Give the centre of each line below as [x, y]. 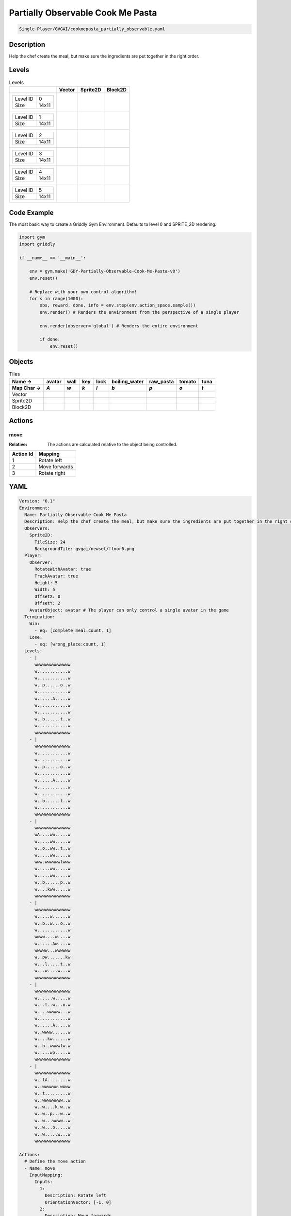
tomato [188, 381]
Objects [21, 362]
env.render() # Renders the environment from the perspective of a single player [139, 312]
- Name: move [40, 1168]
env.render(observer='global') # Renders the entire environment [119, 326]
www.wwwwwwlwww [53, 862]
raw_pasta [162, 381]
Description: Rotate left [75, 1196]
